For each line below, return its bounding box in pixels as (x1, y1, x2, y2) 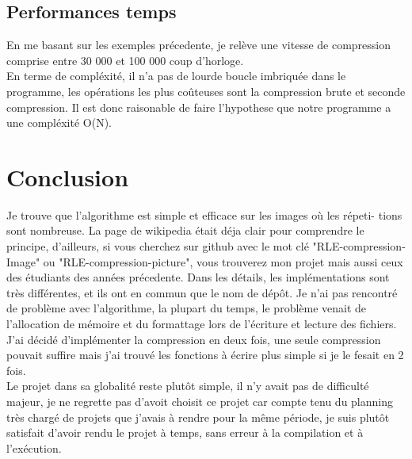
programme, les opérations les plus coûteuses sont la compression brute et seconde (6, 82, 406, 99)
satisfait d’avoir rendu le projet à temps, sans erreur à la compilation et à (6, 424, 364, 441)
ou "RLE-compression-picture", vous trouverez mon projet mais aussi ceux (43, 253, 403, 270)
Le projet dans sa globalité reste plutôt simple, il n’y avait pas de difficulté (6, 377, 369, 394)
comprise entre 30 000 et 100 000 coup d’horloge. (6, 52, 244, 68)
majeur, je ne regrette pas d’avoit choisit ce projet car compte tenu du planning (6, 393, 394, 410)
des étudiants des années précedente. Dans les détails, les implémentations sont (6, 269, 390, 285)
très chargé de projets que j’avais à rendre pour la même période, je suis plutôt (6, 408, 390, 425)
